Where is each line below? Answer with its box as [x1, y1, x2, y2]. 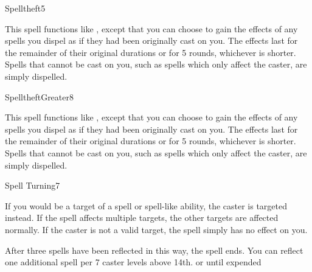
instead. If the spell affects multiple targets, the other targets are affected [5, 211, 279, 224]
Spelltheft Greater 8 [5, 90, 74, 103]
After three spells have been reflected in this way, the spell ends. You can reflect [5, 243, 303, 256]
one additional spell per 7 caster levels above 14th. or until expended [5, 256, 262, 268]
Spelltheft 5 [5, 2, 46, 14]
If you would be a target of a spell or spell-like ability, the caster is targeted [5, 199, 288, 212]
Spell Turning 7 [5, 179, 60, 192]
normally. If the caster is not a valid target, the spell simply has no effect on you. [5, 223, 308, 235]
